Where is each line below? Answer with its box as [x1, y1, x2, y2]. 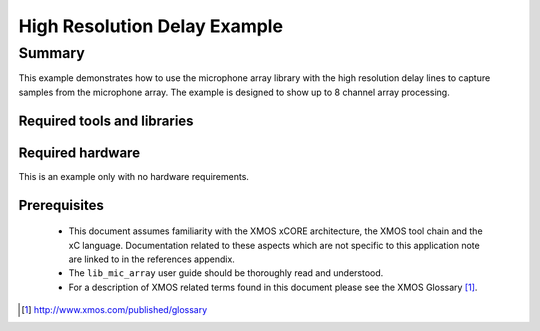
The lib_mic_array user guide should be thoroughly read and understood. [68, 267, 384, 279]
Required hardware [18, 144, 140, 161]
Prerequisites [18, 196, 104, 214]
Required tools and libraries [18, 112, 194, 129]
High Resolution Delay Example [18, 15, 284, 37]
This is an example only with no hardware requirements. [18, 170, 250, 182]
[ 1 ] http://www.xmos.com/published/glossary [21, 304, 208, 316]
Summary [18, 44, 85, 62]
